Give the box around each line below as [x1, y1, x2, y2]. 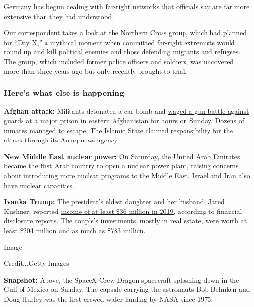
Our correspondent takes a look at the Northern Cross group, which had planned [4, 27, 247, 38]
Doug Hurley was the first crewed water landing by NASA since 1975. [4, 293, 213, 304]
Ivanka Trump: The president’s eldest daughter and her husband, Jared [4, 196, 225, 207]
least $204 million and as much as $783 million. [4, 225, 146, 235]
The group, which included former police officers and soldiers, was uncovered [4, 56, 234, 66]
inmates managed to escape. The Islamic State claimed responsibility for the [4, 125, 233, 135]
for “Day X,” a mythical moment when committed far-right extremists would [4, 37, 235, 47]
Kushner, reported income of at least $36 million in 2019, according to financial [4, 206, 242, 216]
